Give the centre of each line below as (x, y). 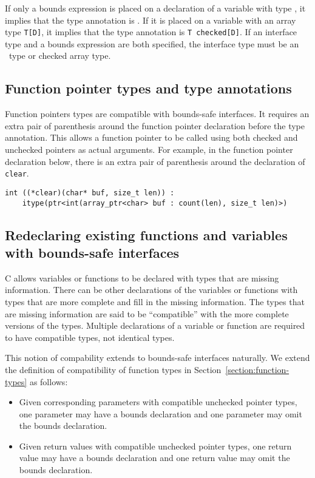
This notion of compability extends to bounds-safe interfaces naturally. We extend (157, 358)
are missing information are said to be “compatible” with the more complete (147, 313)
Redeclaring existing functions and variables (146, 234)
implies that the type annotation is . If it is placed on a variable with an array (151, 20)
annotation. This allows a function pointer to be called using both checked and (151, 137)
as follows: (49, 381)
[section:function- (257, 369)
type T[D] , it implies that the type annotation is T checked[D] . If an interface (151, 32)
